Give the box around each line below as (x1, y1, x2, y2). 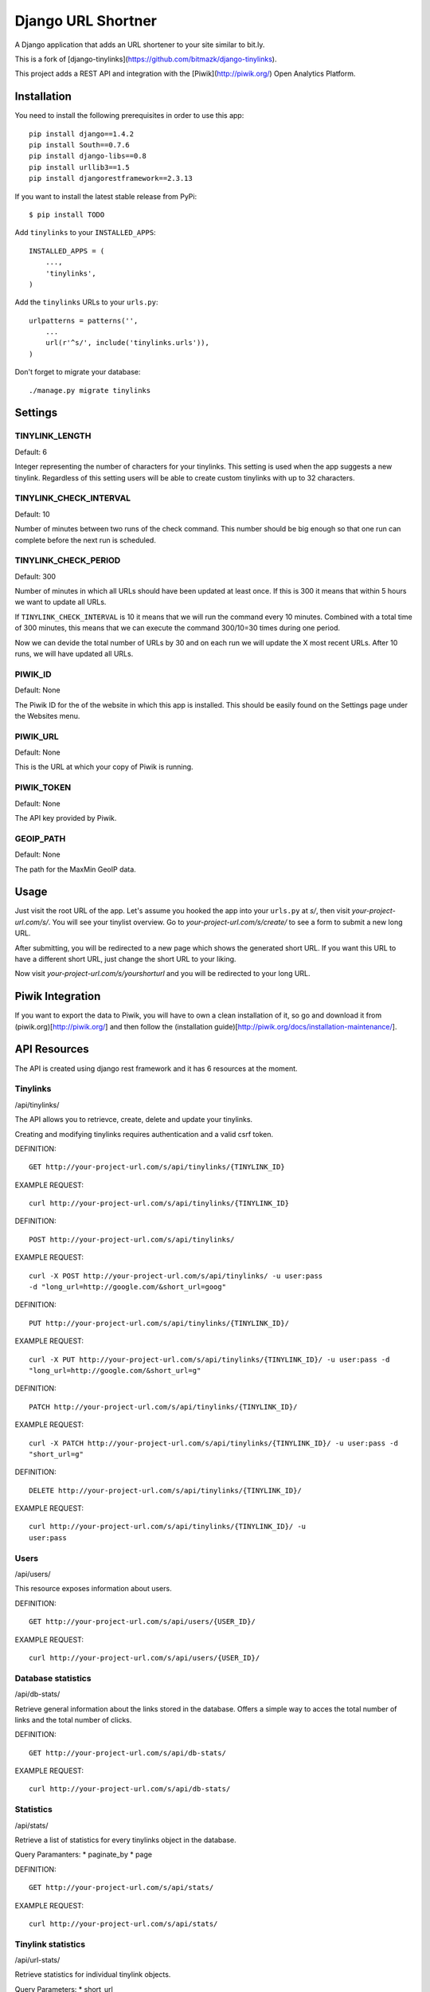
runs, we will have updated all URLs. (14, 649, 134, 658)
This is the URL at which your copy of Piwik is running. (14, 762, 194, 772)
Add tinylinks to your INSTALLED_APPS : (14, 228, 156, 237)
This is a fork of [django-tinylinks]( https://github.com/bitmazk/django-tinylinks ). (14, 54, 277, 64)
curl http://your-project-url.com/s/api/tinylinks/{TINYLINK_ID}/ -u (29, 1522, 307, 1531)
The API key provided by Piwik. (14, 813, 117, 822)
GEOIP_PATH (14, 833, 66, 844)
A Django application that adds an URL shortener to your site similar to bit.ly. (14, 40, 265, 49)
